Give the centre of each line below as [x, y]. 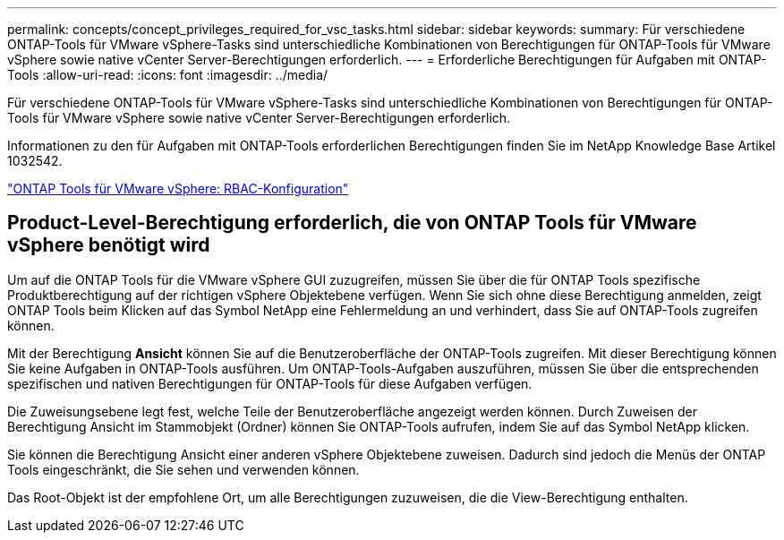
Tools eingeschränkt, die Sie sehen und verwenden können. [183, 469]
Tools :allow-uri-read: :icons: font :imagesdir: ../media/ [168, 75]
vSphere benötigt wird [109, 245]
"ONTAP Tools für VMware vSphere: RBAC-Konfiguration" [178, 189]
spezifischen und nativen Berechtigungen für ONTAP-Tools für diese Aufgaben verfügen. [270, 383]
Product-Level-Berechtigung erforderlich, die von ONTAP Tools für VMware [352, 223]
